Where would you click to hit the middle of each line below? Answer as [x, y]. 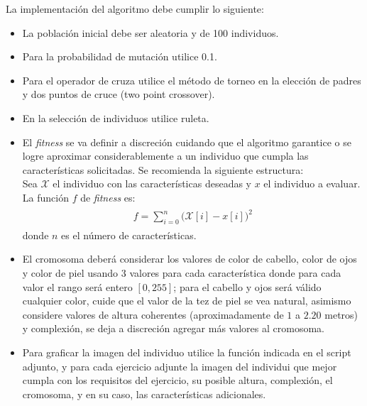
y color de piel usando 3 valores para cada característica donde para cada [182, 273]
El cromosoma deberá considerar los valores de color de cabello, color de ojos [190, 259]
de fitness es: [108, 197]
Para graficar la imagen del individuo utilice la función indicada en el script [187, 352]
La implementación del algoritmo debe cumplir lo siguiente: [135, 9]
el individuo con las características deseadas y [152, 183]
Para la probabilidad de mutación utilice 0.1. [120, 56]
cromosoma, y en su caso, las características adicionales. [144, 394]
